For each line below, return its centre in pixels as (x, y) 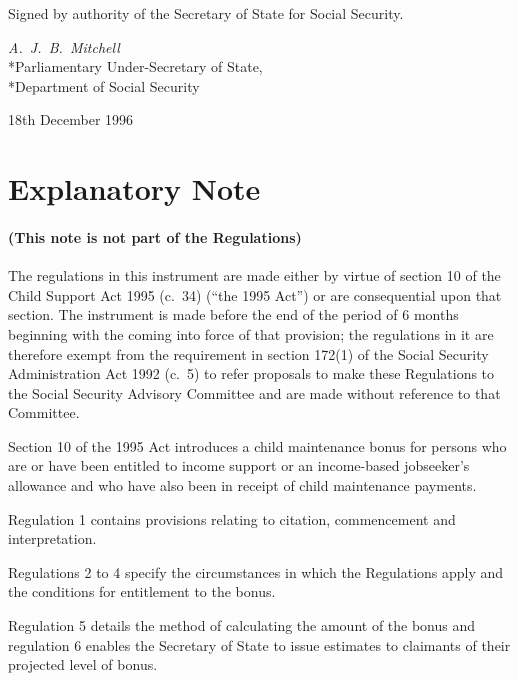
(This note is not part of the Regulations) (155, 236)
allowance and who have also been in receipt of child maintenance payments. (242, 485)
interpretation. (52, 538)
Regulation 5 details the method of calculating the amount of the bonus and (242, 625)
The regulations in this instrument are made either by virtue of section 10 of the (254, 275)
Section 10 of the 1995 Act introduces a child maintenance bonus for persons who (257, 445)
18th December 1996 (71, 119)
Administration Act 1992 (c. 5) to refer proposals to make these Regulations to (251, 373)
